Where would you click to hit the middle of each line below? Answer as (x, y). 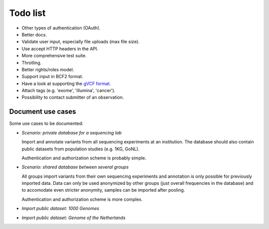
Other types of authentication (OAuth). (61, 28)
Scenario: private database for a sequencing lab (72, 132)
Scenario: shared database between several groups (75, 167)
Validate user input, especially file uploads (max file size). (80, 42)
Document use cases (43, 112)
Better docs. (34, 34)
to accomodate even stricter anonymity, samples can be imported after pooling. (103, 190)
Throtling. (32, 63)
